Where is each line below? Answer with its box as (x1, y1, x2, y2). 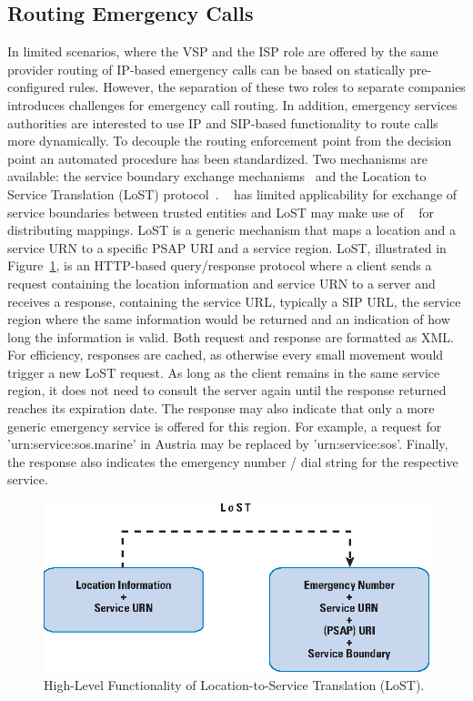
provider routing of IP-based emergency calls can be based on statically (7, 59, 406, 78)
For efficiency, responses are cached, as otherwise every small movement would (7, 345, 444, 364)
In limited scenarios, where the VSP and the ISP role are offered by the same (7, 42, 438, 61)
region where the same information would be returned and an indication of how (7, 310, 450, 329)
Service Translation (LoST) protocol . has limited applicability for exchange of (7, 184, 458, 203)
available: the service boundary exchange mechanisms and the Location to (7, 167, 427, 186)
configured (7, 77, 65, 97)
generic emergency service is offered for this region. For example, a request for (7, 416, 442, 435)
